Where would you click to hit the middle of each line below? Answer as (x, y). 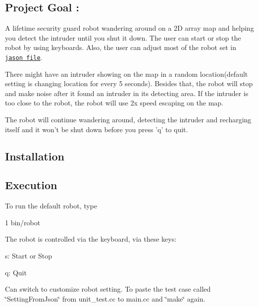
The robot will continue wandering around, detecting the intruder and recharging (128, 120)
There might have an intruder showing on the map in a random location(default (127, 74)
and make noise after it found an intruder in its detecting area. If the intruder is (127, 93)
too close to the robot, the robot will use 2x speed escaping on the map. (114, 103)
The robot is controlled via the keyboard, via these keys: (91, 239)
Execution (31, 185)
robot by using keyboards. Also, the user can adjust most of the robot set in (121, 47)
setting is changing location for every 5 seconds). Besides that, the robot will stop (129, 83)
